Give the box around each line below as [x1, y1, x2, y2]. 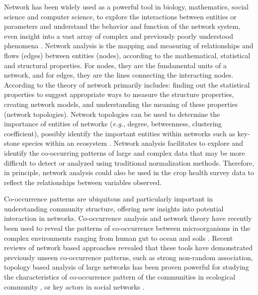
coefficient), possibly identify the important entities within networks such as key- [4, 128, 250, 138]
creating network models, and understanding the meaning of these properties [4, 98, 238, 109]
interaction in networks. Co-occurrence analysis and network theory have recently [4, 213, 252, 223]
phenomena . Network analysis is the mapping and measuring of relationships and [4, 40, 254, 51]
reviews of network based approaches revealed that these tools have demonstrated [4, 242, 253, 253]
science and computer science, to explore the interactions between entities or [4, 11, 237, 21]
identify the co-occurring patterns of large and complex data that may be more [4, 147, 245, 158]
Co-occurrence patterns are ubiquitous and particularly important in [4, 194, 213, 204]
